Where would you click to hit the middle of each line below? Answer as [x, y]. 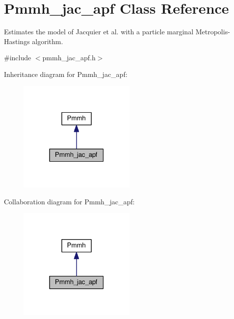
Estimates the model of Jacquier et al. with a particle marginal [99, 32]
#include [18, 58]
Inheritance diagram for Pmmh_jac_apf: [66, 74]
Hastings [17, 41]
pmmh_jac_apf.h [69, 58]
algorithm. [48, 41]
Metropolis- [213, 32]
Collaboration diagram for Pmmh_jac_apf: [69, 201]
